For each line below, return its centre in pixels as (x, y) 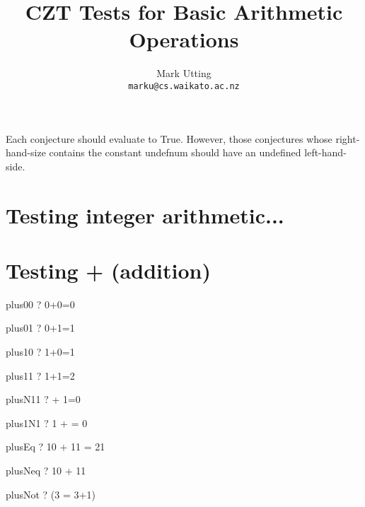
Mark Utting (184, 73)
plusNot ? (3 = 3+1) (51, 494)
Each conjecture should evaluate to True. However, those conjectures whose (169, 138)
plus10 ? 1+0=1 (40, 352)
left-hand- (325, 152)
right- (348, 138)
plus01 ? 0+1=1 (40, 328)
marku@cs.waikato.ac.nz (184, 86)
